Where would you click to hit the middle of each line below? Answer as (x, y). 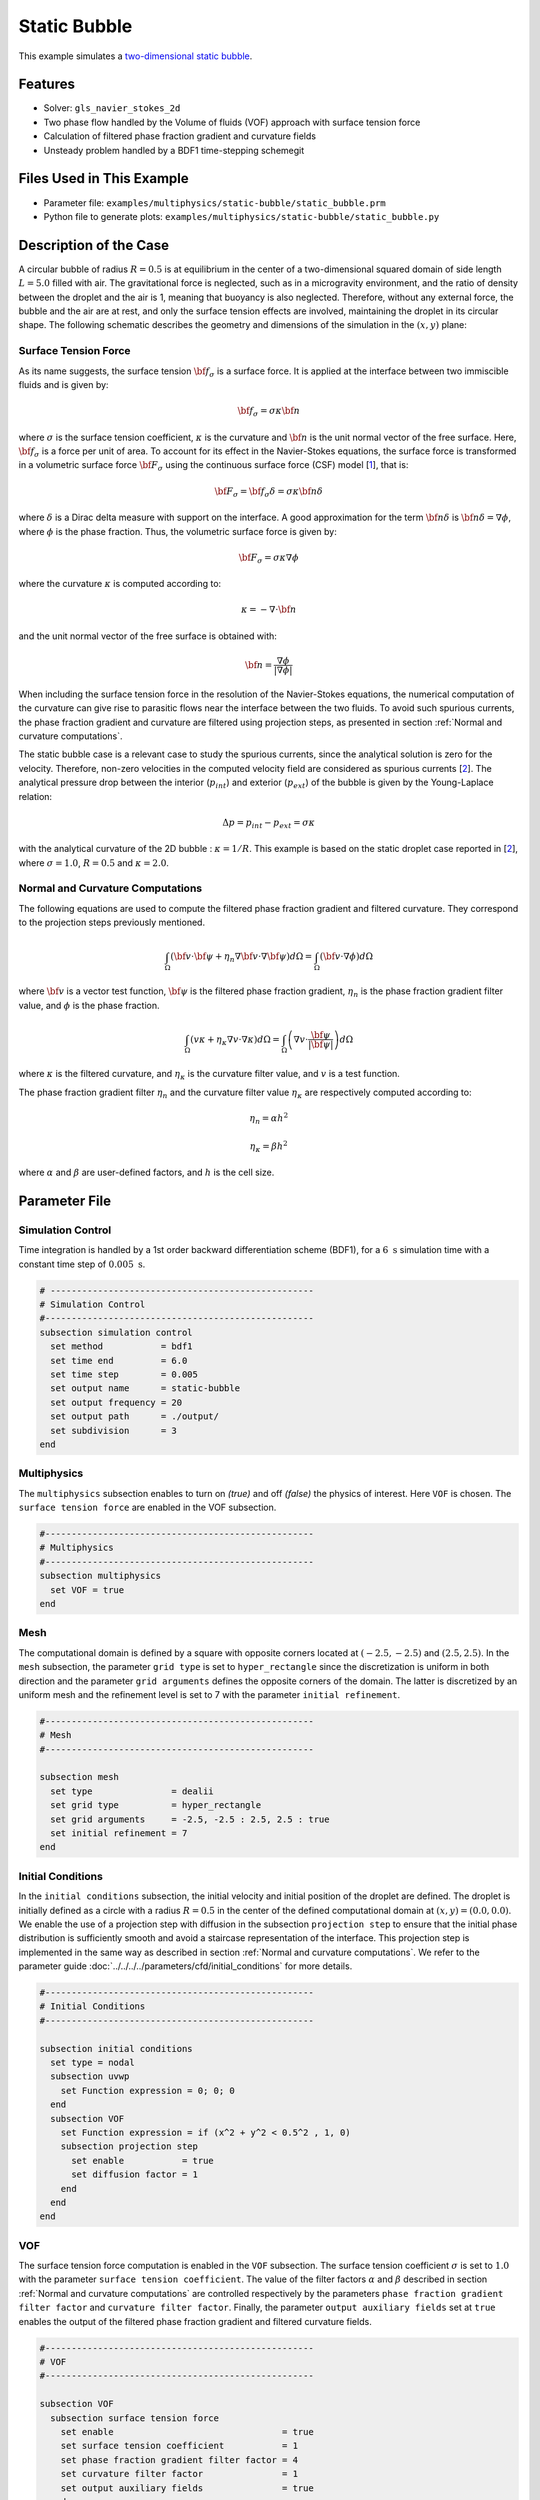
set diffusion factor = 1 (135, 2174)
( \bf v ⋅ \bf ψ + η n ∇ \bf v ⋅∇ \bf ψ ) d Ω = (241, 958)
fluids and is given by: (63, 384)
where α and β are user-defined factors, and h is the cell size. (146, 1172)
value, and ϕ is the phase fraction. (89, 1005)
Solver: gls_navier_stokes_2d (112, 108)
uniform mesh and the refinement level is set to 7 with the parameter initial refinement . (209, 1694)
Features (46, 84)
